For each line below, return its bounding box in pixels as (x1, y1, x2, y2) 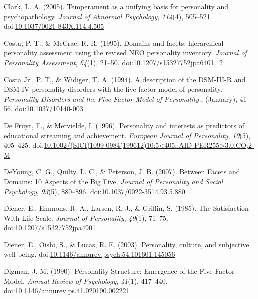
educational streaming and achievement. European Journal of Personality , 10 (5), (4, 130, 251, 140)
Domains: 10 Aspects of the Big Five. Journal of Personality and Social (4, 176, 223, 186)
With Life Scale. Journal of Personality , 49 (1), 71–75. (4, 212, 168, 223)
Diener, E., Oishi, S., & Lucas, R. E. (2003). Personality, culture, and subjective (4, 239, 249, 249)
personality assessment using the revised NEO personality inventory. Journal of (4, 47, 247, 58)
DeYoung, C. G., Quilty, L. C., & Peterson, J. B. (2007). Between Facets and (4, 166, 240, 177)
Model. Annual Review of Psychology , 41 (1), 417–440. (4, 275, 168, 286)
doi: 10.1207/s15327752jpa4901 (4, 222, 96, 233)
